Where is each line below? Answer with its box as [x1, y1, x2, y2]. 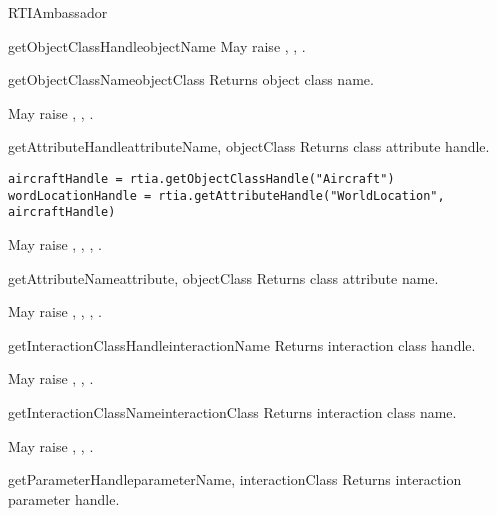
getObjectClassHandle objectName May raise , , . [8, 35, 306, 56]
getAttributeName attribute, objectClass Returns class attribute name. [8, 267, 439, 288]
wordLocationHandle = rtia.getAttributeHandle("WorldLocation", [8, 188, 445, 203]
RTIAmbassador [8, 2, 108, 22]
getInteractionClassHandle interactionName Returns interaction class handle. [8, 334, 476, 355]
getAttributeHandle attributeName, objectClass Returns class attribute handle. [8, 136, 490, 157]
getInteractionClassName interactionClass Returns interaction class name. [8, 401, 457, 422]
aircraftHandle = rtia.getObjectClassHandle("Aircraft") [8, 171, 395, 186]
